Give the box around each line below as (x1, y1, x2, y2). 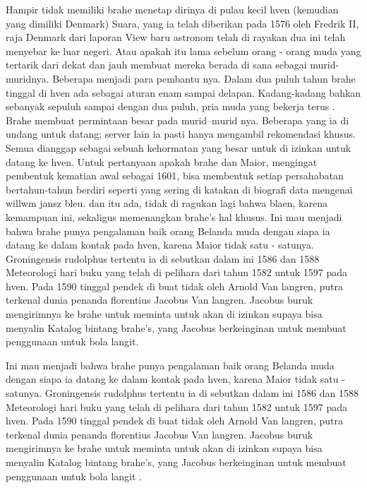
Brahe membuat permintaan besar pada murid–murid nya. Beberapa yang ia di (6, 112, 349, 127)
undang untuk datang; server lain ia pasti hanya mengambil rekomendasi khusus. (6, 126, 356, 141)
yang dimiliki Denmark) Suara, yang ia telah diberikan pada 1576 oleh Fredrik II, (6, 16, 359, 30)
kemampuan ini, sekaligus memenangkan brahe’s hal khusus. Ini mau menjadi (6, 209, 342, 224)
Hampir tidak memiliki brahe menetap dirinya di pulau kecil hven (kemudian (6, 2, 339, 16)
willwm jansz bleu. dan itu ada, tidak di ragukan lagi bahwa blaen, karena (6, 196, 327, 210)
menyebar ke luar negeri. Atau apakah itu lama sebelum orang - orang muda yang (6, 43, 361, 58)
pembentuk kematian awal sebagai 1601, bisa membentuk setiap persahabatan (6, 168, 344, 183)
